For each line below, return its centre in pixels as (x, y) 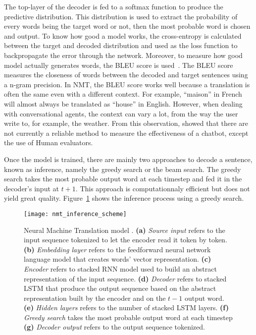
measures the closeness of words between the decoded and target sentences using (126, 75)
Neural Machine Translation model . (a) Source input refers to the (125, 230)
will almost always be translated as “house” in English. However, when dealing (123, 103)
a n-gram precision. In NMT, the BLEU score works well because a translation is (127, 84)
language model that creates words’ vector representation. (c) (118, 259)
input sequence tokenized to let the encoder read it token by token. (126, 240)
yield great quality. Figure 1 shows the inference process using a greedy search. (124, 198)
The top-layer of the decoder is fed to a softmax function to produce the (114, 6)
